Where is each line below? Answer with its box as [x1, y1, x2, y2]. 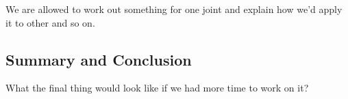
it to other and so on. [5, 15, 95, 29]
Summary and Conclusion [5, 48, 192, 70]
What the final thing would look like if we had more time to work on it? [5, 81, 309, 95]
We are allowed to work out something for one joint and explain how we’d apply [5, 2, 343, 16]
